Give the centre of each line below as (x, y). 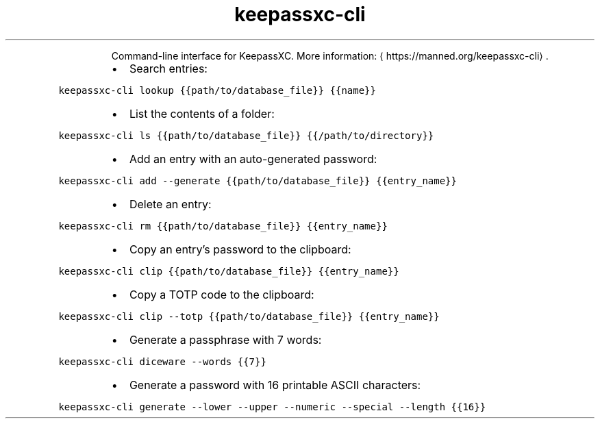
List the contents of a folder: (202, 113)
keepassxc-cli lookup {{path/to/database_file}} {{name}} (217, 90)
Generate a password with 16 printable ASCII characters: (275, 385)
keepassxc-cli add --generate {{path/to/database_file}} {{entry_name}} (258, 180)
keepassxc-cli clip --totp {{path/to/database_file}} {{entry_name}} (249, 316)
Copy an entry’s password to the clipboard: (240, 249)
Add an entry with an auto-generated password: (253, 159)
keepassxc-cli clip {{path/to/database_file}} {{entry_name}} (229, 271)
